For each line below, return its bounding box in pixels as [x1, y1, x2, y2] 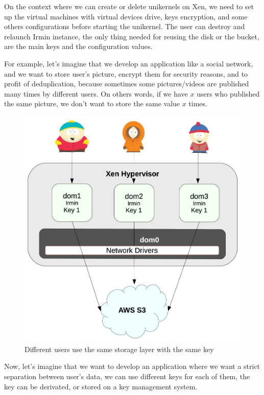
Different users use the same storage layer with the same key [25, 343, 214, 354]
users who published [197, 88, 260, 99]
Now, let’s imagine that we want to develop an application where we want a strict [4, 361, 260, 371]
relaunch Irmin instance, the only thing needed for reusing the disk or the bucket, [4, 31, 259, 41]
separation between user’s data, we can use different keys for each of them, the [4, 370, 250, 381]
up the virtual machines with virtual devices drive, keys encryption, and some [4, 11, 248, 21]
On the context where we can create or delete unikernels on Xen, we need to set [4, 1, 254, 11]
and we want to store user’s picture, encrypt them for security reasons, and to [4, 68, 248, 79]
